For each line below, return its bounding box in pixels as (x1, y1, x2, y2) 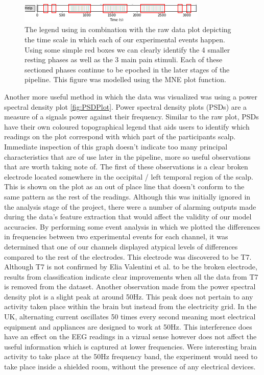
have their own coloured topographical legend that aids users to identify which (4, 121, 250, 132)
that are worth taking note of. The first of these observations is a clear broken (4, 161, 248, 172)
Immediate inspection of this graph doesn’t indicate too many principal (4, 141, 228, 152)
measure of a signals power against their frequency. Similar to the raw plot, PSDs (4, 111, 259, 122)
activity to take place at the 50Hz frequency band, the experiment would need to (4, 351, 257, 362)
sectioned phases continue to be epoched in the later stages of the (25, 64, 230, 74)
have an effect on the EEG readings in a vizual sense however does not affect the (4, 331, 257, 342)
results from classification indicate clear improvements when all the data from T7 (4, 271, 258, 282)
